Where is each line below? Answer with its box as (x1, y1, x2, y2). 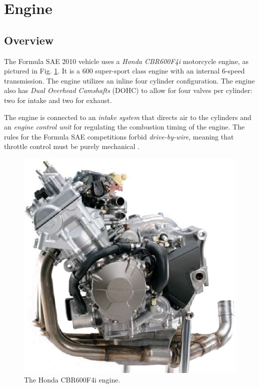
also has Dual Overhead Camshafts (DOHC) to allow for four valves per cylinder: (4, 85, 252, 95)
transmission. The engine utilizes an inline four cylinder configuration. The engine (4, 75, 255, 85)
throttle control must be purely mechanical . (4, 141, 140, 151)
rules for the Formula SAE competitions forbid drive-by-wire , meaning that (4, 131, 234, 141)
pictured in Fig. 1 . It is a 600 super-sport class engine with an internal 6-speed (4, 65, 245, 76)
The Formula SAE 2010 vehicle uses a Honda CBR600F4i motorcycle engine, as (4, 55, 248, 66)
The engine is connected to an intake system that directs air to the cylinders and (4, 111, 251, 122)
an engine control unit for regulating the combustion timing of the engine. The (4, 121, 245, 132)
